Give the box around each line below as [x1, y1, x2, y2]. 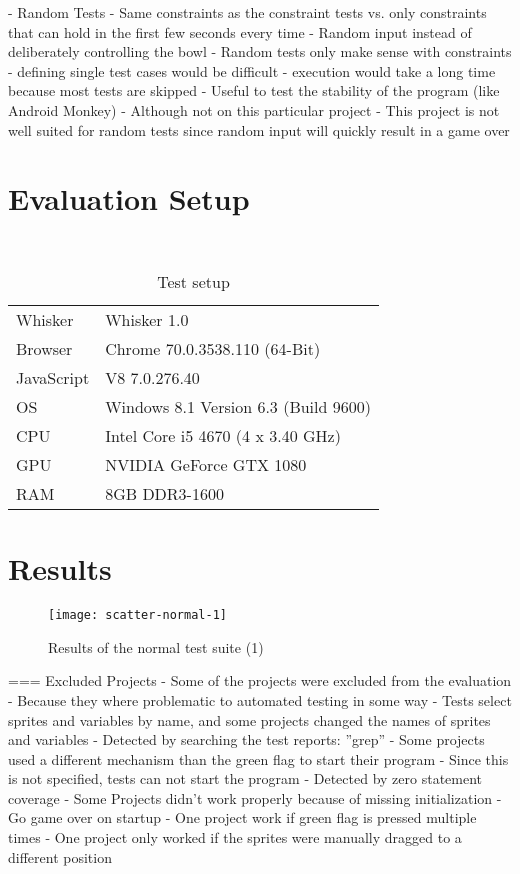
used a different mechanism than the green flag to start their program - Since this [8, 748, 509, 769]
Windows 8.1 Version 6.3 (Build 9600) [105, 394, 371, 418]
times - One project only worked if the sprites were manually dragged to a [8, 827, 462, 848]
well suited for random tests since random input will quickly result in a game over [8, 119, 510, 140]
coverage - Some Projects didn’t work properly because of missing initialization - [8, 787, 502, 808]
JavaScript [16, 365, 90, 389]
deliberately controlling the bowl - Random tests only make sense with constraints [8, 41, 512, 62]
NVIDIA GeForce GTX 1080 [105, 452, 307, 476]
